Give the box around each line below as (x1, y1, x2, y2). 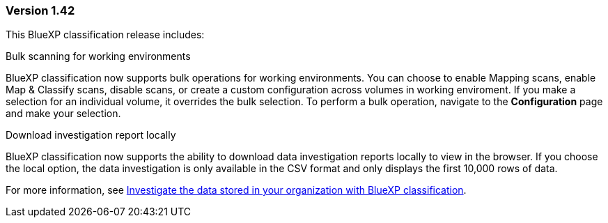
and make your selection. (6, 107, 121, 120)
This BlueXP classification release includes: (6, 29, 205, 41)
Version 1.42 (6, 3, 75, 17)
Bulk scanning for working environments (6, 50, 191, 63)
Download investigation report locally (6, 129, 176, 141)
